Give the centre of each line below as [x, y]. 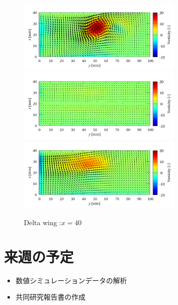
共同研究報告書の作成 [50, 297]
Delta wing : [43, 222]
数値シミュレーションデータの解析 [71, 280]
